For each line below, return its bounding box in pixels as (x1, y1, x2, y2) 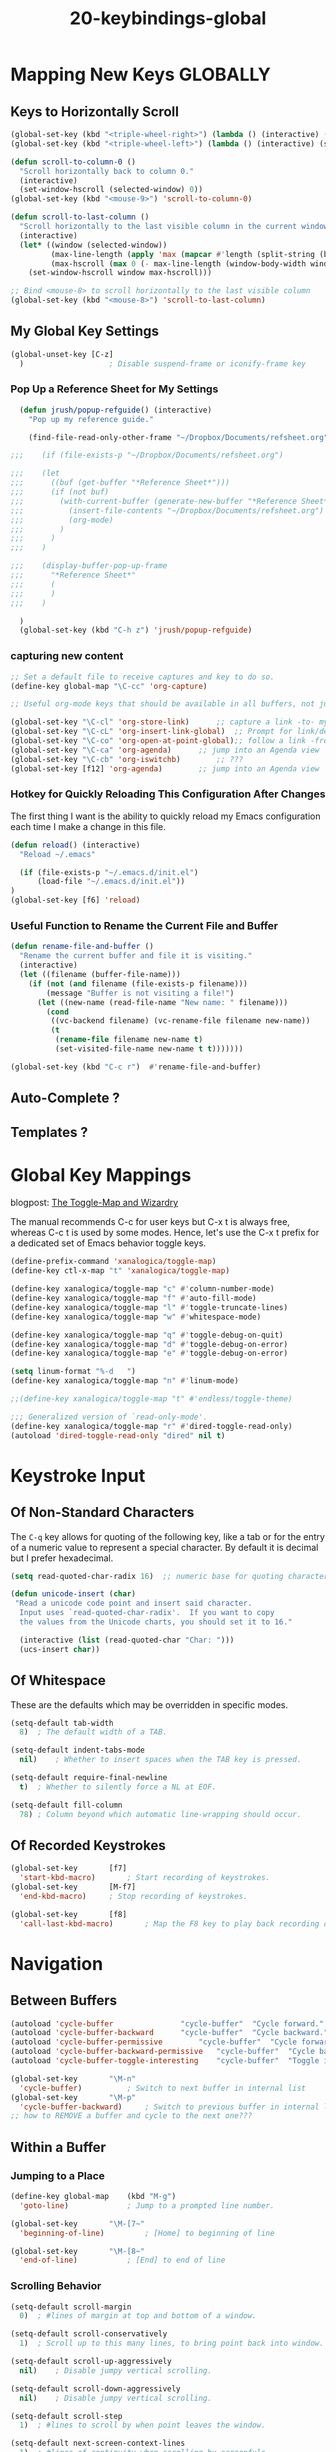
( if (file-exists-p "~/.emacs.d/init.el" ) (19, 867, 199, 877)
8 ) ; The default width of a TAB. (19, 1727, 168, 1737)
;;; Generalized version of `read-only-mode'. (10, 1412, 208, 1422)
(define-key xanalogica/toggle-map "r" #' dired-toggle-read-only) (10, 1421, 293, 1431)
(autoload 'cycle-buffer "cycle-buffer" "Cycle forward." (10, 2018, 325, 2029)
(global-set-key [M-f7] (10, 1882, 137, 1892)
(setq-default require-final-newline (10, 1773, 168, 1783)
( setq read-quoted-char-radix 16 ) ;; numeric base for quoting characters (10, 1571, 333, 1581)
